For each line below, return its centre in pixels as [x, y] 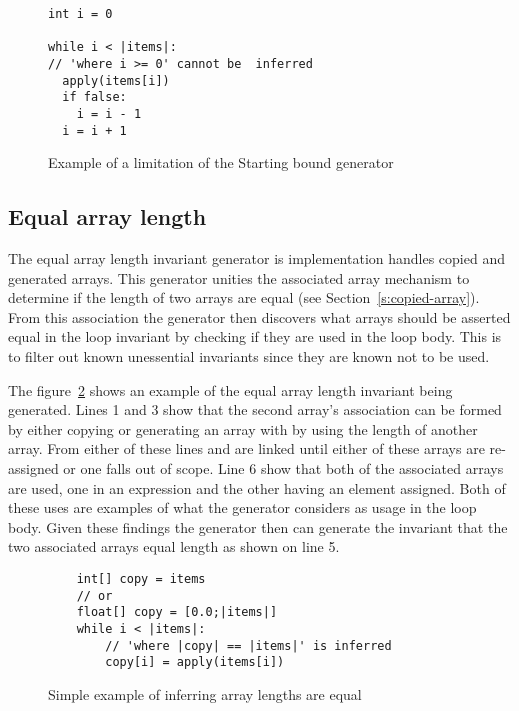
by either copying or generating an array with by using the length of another [243, 428]
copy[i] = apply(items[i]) [195, 662]
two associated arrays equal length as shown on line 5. [174, 546]
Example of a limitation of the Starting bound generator [221, 162]
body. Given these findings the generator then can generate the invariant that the [258, 526]
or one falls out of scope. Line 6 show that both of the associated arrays [283, 467]
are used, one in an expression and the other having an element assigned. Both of [257, 487]
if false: [94, 97]
